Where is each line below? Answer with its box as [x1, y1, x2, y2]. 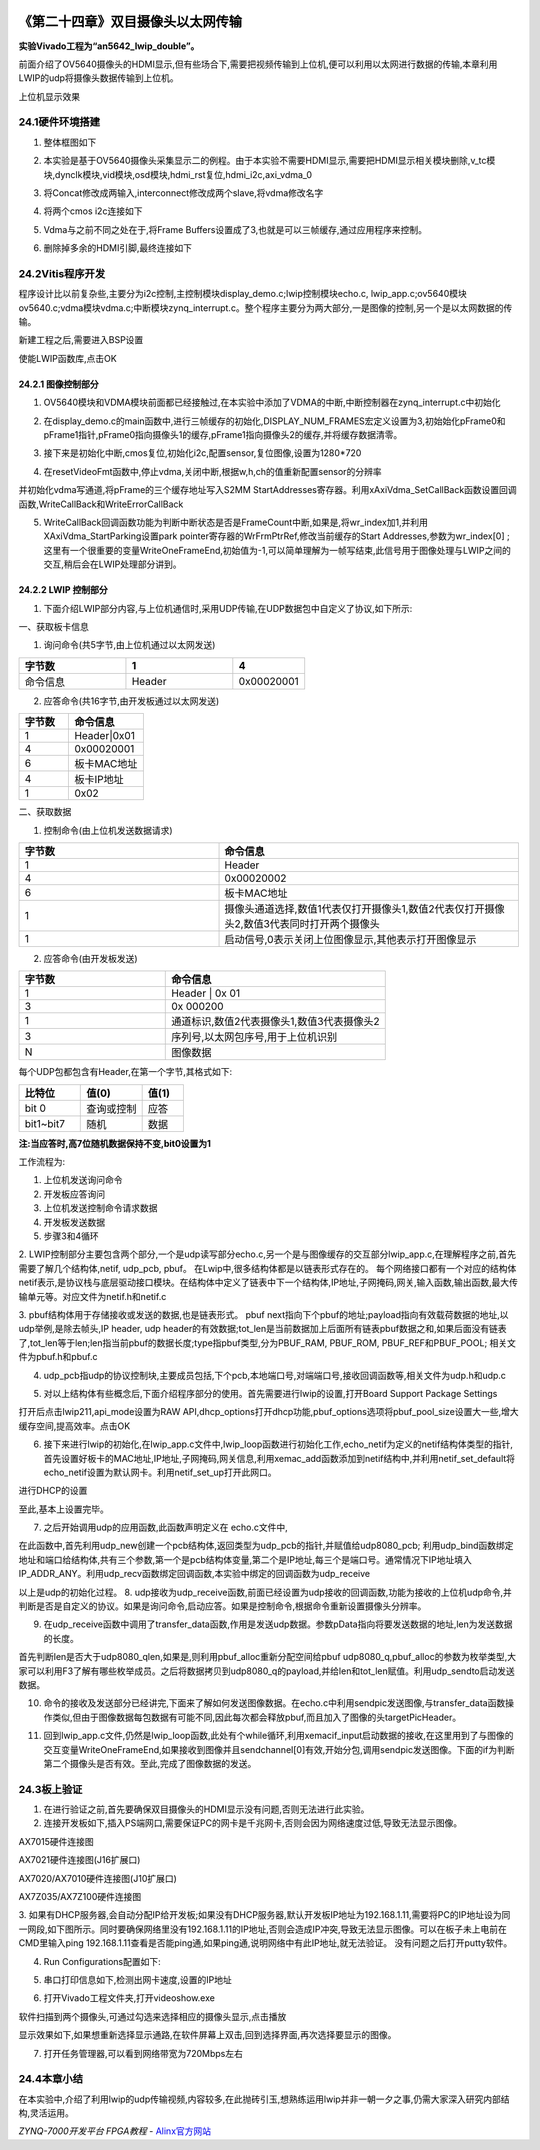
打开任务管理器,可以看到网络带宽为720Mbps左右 [43, 2047, 244, 2059]
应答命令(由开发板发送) [43, 952, 139, 964]
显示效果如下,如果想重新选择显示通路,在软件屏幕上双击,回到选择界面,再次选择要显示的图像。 [18, 2029, 397, 2041]
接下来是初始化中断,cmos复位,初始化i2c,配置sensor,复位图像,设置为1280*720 [43, 447, 362, 459]
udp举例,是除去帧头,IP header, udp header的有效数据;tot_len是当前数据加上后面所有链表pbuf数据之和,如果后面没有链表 [18, 1323, 507, 1335]
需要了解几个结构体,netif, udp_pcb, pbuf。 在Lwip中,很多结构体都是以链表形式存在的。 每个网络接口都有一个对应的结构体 [18, 1262, 517, 1274]
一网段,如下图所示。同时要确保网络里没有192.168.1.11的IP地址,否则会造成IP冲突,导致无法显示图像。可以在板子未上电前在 [18, 1923, 507, 1935]
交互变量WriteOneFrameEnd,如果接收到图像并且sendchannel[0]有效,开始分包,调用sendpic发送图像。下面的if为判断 [43, 1743, 515, 1755]
